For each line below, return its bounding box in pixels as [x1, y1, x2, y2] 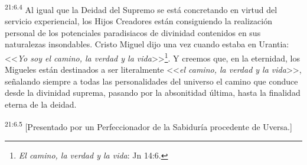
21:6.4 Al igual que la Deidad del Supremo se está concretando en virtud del [5, 2, 277, 15]
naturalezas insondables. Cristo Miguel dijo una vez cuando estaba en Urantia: [5, 38, 289, 50]
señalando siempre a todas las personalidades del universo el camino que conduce [5, 75, 298, 87]
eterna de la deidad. [5, 98, 77, 111]
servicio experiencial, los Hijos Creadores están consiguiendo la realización [5, 15, 272, 27]
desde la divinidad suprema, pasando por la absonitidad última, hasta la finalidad [5, 86, 301, 99]
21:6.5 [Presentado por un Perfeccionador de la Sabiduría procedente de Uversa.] [5, 118, 292, 132]
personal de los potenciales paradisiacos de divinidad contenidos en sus [5, 26, 261, 38]
